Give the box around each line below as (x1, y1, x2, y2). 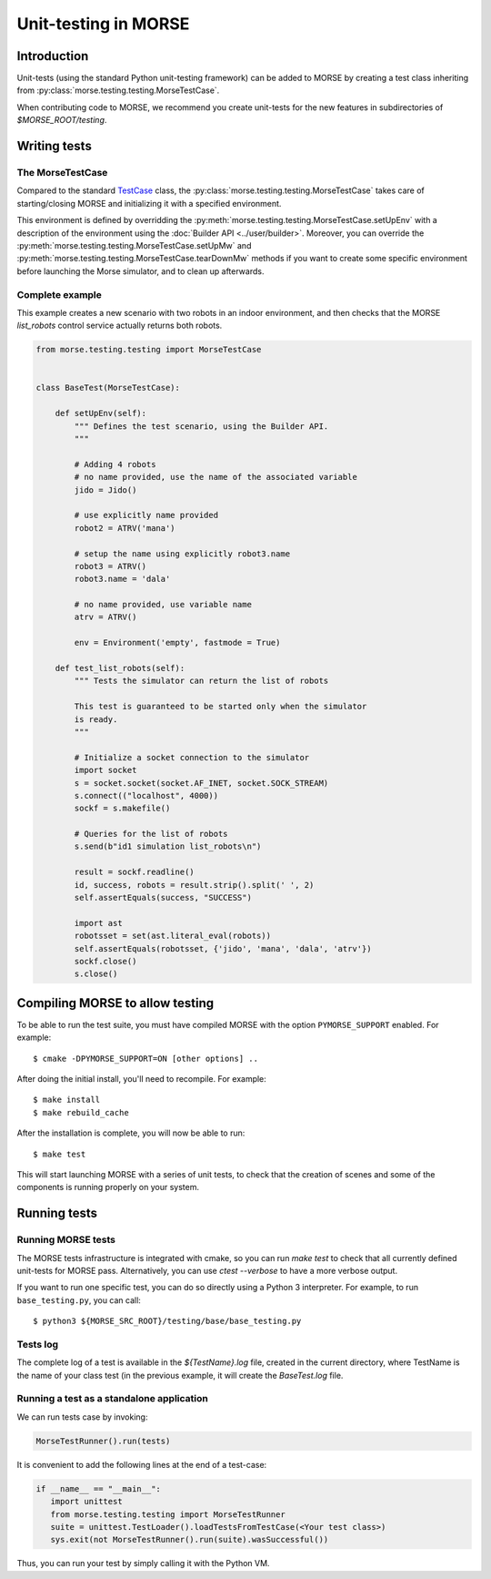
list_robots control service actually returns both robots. (16, 320, 223, 331)
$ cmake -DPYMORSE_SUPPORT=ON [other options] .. (33, 1053, 259, 1064)
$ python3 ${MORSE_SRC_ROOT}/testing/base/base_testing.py (33, 1316, 302, 1327)
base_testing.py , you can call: (16, 1294, 141, 1306)
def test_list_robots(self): (55, 663, 185, 674)
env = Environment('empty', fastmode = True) (74, 637, 281, 648)
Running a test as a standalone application (16, 1392, 208, 1405)
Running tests (16, 1206, 98, 1221)
